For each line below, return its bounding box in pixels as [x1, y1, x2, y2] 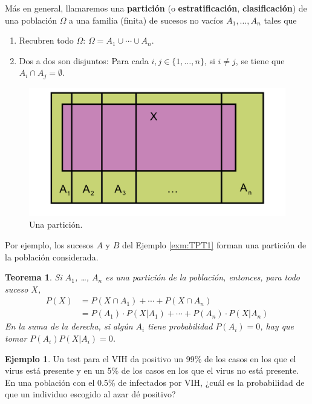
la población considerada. [5, 250, 99, 263]
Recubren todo [19, 34, 74, 47]
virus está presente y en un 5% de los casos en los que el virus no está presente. [5, 364, 299, 377]
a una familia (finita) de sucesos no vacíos [69, 13, 224, 26]
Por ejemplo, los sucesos [5, 239, 94, 251]
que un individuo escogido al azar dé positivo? [5, 388, 176, 400]
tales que [264, 13, 297, 26]
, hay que [260, 320, 294, 333]
